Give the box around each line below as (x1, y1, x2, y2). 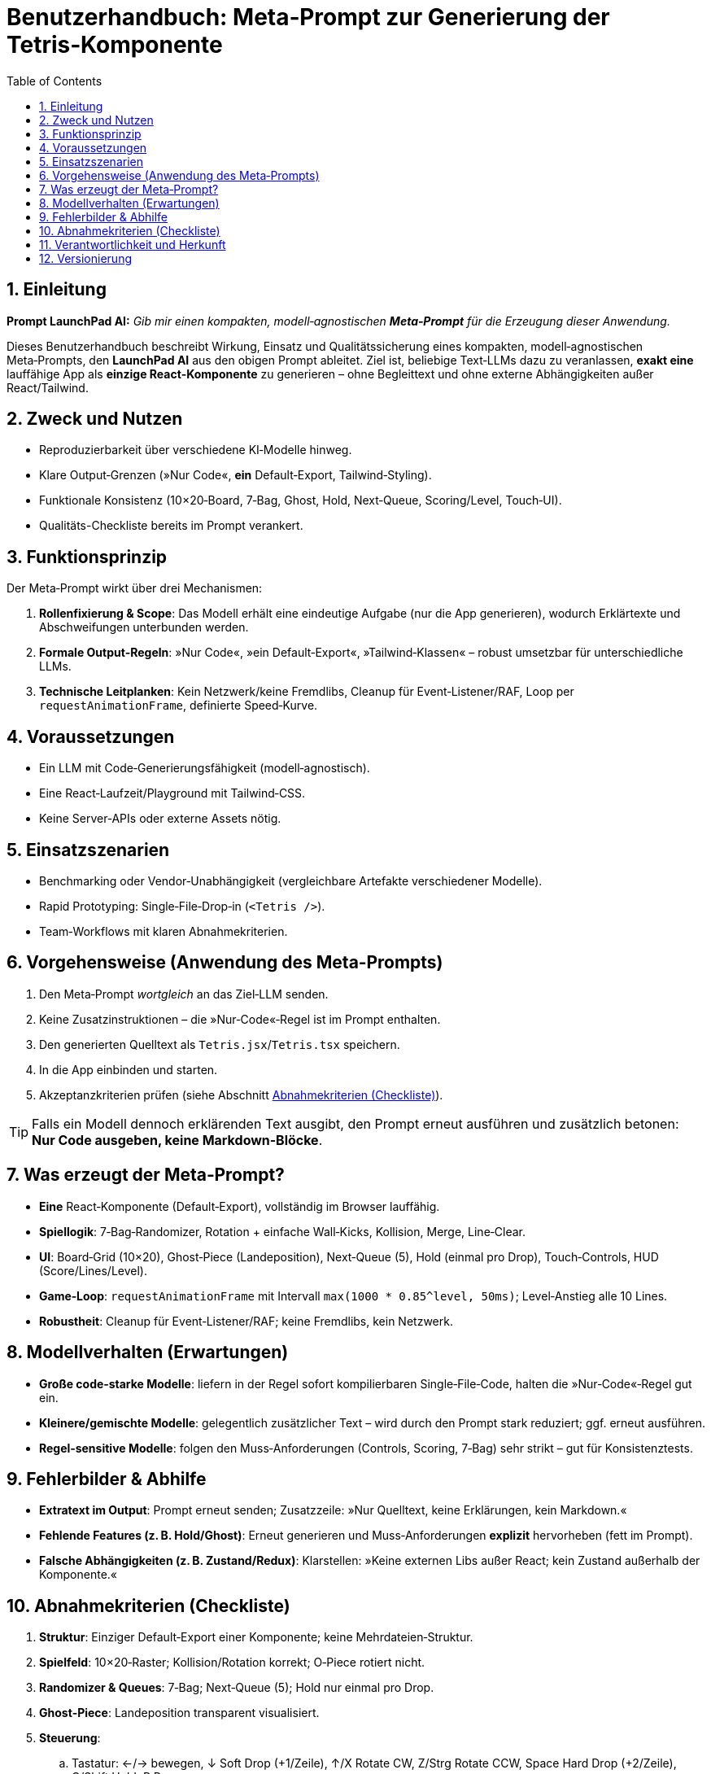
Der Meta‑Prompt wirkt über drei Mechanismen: (7, 581, 263, 596)
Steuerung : (39, 1731, 101, 1746)
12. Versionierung (39, 251, 132, 265)
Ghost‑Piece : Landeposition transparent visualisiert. (39, 1706, 320, 1720)
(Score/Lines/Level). (39, 1263, 147, 1278)
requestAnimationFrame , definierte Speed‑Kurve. (39, 698, 318, 713)
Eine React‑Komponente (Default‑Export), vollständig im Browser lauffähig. (39, 1199, 440, 1213)
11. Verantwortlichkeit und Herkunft (39, 237, 226, 251)
